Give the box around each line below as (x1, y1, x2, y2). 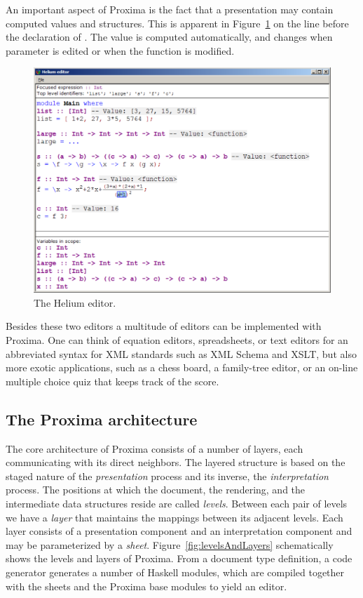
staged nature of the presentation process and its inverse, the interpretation (6, 468, 329, 483)
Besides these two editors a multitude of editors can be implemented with (6, 319, 322, 333)
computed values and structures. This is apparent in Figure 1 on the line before (6, 15, 349, 30)
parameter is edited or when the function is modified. (6, 43, 235, 58)
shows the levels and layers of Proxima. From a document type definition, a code (6, 551, 352, 566)
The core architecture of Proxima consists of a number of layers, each (6, 441, 303, 456)
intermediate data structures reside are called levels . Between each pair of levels (6, 496, 348, 510)
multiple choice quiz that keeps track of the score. (6, 373, 219, 388)
